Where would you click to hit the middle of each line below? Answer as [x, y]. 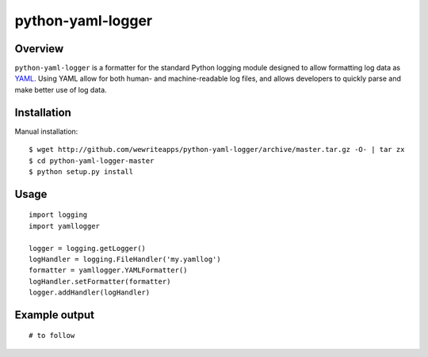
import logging [58, 215]
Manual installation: [46, 131]
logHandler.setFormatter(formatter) [100, 281]
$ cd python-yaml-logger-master [92, 161]
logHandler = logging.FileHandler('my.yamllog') [125, 259]
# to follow [52, 336]
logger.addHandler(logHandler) [90, 292]
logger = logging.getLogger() [88, 248]
